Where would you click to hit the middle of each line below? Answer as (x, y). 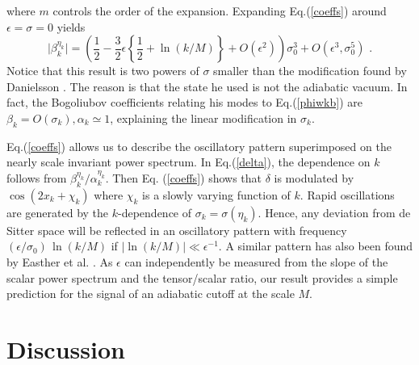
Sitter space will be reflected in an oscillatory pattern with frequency (177, 230)
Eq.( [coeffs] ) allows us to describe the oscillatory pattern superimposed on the (199, 146)
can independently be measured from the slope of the (256, 261)
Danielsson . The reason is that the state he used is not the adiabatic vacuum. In (207, 86)
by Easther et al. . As (60, 261)
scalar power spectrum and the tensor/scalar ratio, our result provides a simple (202, 277)
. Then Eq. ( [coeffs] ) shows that (184, 177)
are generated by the (58, 212)
